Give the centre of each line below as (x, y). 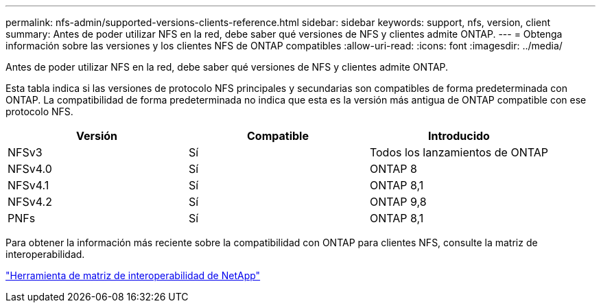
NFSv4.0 (30, 169)
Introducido (459, 136)
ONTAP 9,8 (398, 202)
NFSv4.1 (28, 185)
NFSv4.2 (30, 202)
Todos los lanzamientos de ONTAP (459, 152)
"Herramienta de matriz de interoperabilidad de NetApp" (133, 275)
